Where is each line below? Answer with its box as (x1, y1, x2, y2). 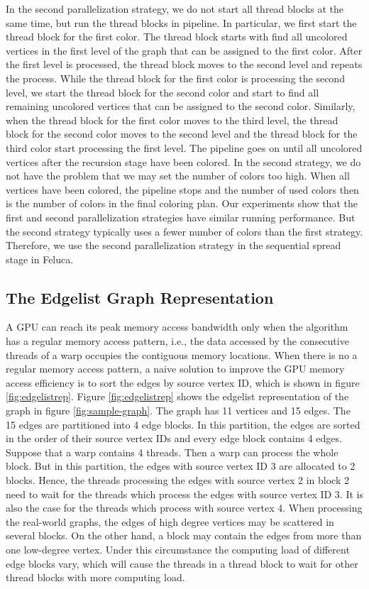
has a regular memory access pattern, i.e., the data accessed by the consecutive (6, 334, 349, 348)
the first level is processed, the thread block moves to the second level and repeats (6, 57, 363, 72)
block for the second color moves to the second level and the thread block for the (6, 126, 358, 141)
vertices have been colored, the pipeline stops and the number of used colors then (6, 182, 359, 197)
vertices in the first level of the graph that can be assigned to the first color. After (6, 43, 363, 57)
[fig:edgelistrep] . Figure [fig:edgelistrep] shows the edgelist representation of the (6, 389, 349, 404)
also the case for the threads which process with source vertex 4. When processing (6, 500, 363, 515)
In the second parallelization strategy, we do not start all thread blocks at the (6, 1, 344, 16)
